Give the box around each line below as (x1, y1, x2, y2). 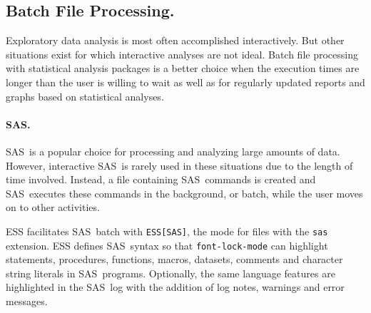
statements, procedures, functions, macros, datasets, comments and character (6, 252, 343, 267)
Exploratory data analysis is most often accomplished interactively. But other (6, 33, 345, 48)
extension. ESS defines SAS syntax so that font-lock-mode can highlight (6, 237, 328, 252)
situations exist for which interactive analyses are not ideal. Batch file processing (6, 46, 358, 61)
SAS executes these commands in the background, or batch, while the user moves (6, 185, 363, 200)
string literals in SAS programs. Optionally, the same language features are (6, 265, 335, 280)
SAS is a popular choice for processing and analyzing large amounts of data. (6, 143, 340, 158)
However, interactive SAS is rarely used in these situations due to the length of (6, 158, 353, 173)
